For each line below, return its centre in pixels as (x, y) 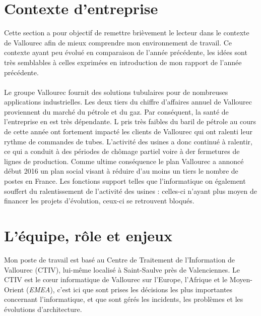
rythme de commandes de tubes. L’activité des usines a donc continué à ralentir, (128, 141)
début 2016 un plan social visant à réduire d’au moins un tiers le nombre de (121, 171)
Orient (14, 289)
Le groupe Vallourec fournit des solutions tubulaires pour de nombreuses (116, 92)
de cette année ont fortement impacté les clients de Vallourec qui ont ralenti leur (128, 131)
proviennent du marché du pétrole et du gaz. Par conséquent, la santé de (116, 111)
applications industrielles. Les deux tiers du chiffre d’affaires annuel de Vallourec (128, 102)
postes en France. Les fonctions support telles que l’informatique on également (125, 181)
